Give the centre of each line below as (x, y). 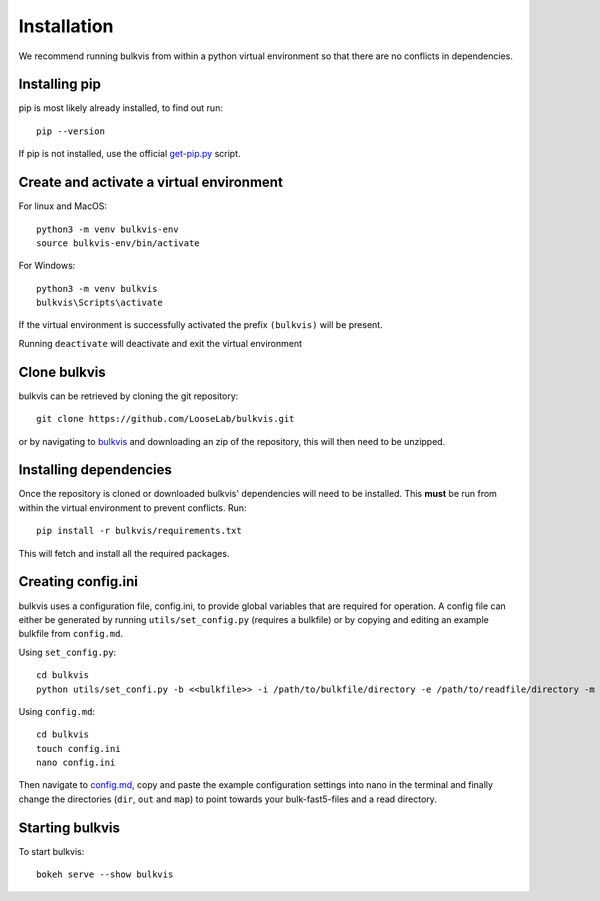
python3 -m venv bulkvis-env (107, 229)
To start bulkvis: (51, 851)
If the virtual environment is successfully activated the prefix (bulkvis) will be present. (201, 325)
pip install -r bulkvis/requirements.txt (139, 531)
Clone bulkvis (62, 371)
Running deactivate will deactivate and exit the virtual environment (160, 343)
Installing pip (60, 84)
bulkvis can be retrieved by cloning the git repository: (128, 396)
